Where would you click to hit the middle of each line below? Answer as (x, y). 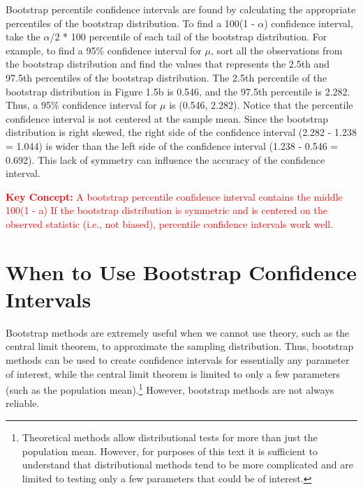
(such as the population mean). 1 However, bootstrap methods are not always (170, 389)
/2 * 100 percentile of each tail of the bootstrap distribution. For (188, 37)
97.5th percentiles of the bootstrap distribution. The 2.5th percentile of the (166, 77)
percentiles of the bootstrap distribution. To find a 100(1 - (130, 23)
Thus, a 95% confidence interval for (81, 105)
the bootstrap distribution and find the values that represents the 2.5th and (168, 64)
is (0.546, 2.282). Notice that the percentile (261, 105)
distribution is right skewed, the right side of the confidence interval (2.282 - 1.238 (181, 132)
